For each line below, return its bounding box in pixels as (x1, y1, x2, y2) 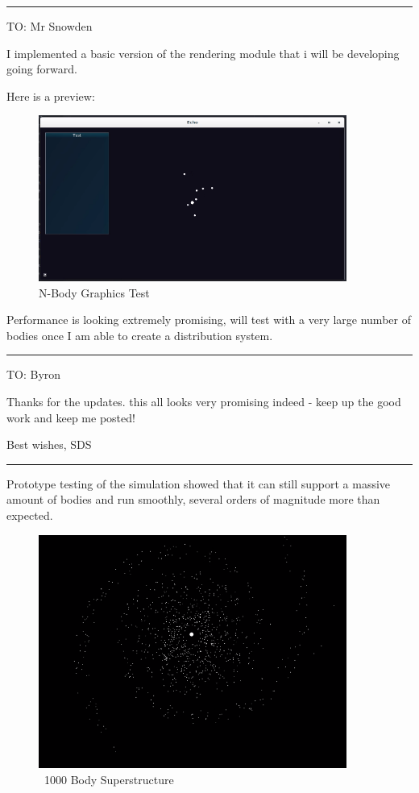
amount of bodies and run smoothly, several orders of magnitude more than (6, 491, 380, 508)
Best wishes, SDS (6, 436, 92, 453)
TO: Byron (6, 366, 61, 383)
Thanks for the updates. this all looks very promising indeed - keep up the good (6, 393, 401, 410)
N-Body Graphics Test (39, 284, 150, 301)
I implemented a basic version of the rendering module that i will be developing (6, 44, 400, 61)
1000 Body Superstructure (44, 770, 174, 787)
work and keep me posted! (6, 409, 135, 426)
